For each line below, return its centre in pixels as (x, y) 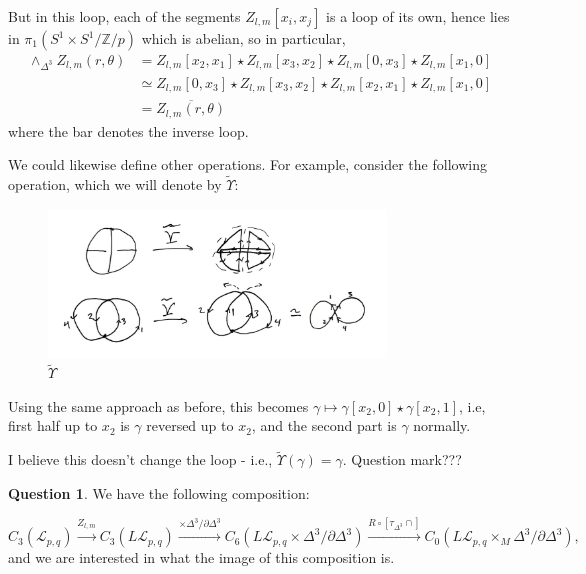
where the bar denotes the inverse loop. (128, 130)
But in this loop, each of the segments (124, 16)
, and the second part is (324, 425)
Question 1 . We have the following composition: (159, 492)
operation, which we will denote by (115, 184)
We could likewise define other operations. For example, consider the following (247, 164)
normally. (442, 425)
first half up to (53, 425)
